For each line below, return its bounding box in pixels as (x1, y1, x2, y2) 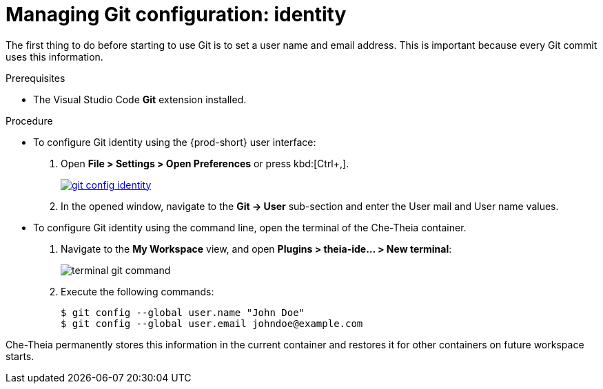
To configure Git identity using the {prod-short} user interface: (33, 136, 316, 148)
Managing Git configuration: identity (6, 3, 347, 26)
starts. (6, 350, 34, 362)
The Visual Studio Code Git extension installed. (33, 93, 247, 105)
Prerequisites (6, 72, 65, 84)
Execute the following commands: (61, 285, 214, 297)
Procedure (6, 114, 53, 127)
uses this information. (6, 50, 103, 63)
